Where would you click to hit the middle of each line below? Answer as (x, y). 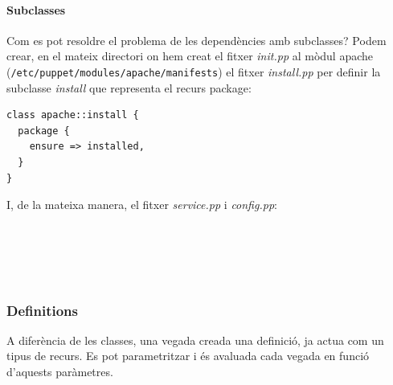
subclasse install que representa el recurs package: (129, 87)
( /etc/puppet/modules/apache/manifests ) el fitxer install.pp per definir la (194, 71)
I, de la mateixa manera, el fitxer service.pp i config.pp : (142, 205)
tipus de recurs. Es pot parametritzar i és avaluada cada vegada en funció (188, 356)
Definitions (42, 310)
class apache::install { (73, 115)
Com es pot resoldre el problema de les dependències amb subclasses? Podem (196, 40)
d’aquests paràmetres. (60, 371)
